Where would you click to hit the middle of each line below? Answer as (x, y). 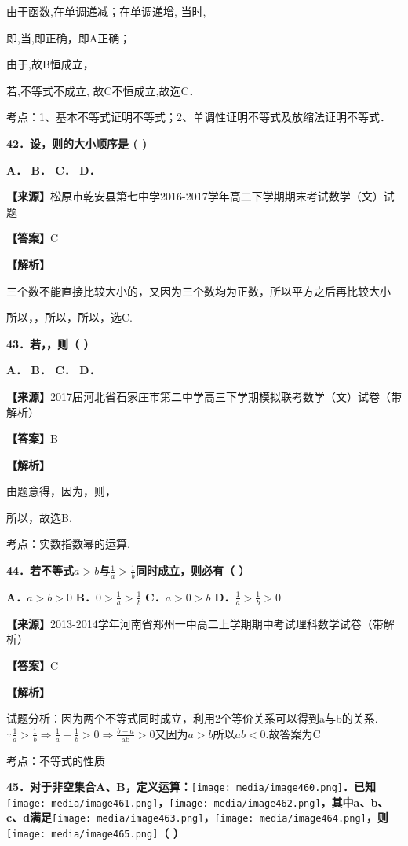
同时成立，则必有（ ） (193, 570)
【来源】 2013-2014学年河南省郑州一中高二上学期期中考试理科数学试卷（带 (195, 623)
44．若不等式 (40, 570)
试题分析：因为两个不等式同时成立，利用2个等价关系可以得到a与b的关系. (192, 718)
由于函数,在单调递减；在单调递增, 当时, (106, 11)
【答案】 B (32, 438)
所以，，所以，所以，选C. (69, 317)
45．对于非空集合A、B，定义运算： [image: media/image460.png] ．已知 (191, 787)
